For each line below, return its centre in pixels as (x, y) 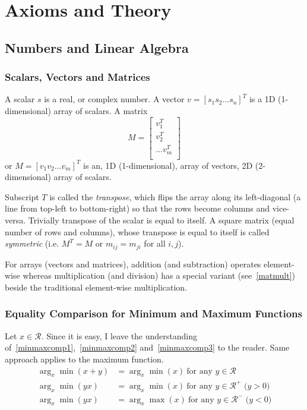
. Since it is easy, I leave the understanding (119, 335)
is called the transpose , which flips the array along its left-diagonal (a (175, 196)
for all (155, 243)
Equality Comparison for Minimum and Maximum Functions (153, 313)
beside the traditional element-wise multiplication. (96, 287)
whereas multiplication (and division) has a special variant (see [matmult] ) (159, 275)
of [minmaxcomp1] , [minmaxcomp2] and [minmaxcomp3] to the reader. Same (147, 347)
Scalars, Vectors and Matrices (77, 77)
